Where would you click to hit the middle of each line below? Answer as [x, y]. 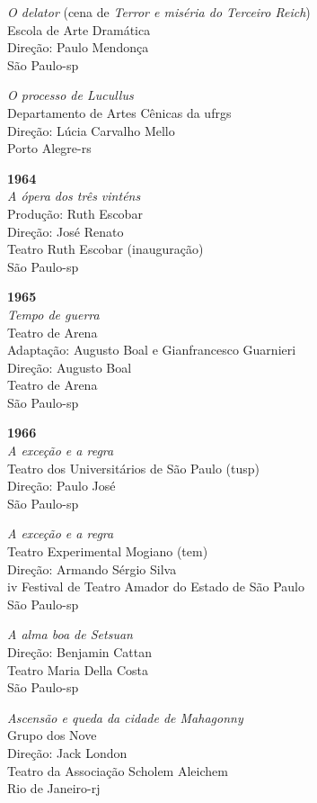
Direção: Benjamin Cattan [80, 652]
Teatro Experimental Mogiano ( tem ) [108, 551]
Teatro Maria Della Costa [78, 669]
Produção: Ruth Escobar [75, 213]
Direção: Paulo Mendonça [78, 47]
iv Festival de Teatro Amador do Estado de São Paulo [156, 586]
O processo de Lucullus [70, 95]
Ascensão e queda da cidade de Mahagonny [125, 717]
